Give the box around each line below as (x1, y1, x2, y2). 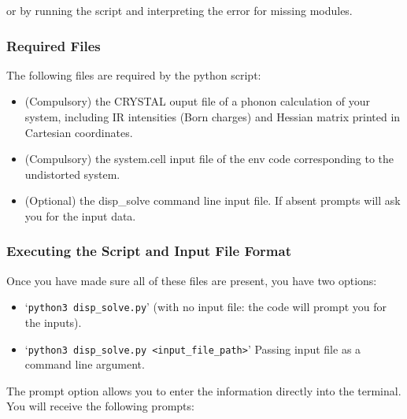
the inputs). (24, 314, 82, 331)
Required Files (6, 35, 101, 55)
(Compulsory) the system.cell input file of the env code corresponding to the (24, 150, 394, 167)
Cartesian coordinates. (24, 124, 133, 140)
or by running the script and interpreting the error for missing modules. (6, 2, 353, 18)
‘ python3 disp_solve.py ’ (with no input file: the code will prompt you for (24, 298, 387, 315)
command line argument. (24, 356, 145, 373)
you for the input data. (24, 207, 136, 224)
